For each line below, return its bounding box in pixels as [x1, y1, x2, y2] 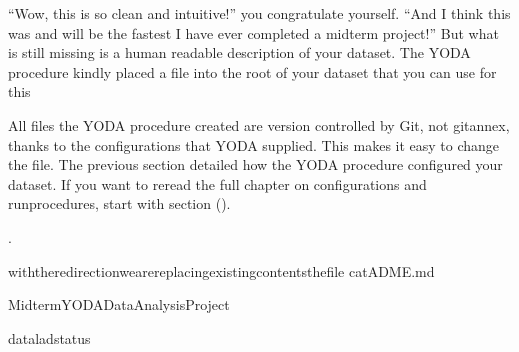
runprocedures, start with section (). [8, 193, 231, 214]
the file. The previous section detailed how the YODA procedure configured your [8, 154, 503, 175]
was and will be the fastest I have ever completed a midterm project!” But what [8, 22, 499, 43]
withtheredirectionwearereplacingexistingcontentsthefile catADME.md [8, 260, 435, 281]
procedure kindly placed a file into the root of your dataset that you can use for [8, 61, 497, 82]
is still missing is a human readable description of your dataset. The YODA [8, 42, 471, 63]
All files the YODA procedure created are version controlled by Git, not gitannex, [8, 114, 510, 135]
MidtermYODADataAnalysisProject [8, 294, 230, 315]
